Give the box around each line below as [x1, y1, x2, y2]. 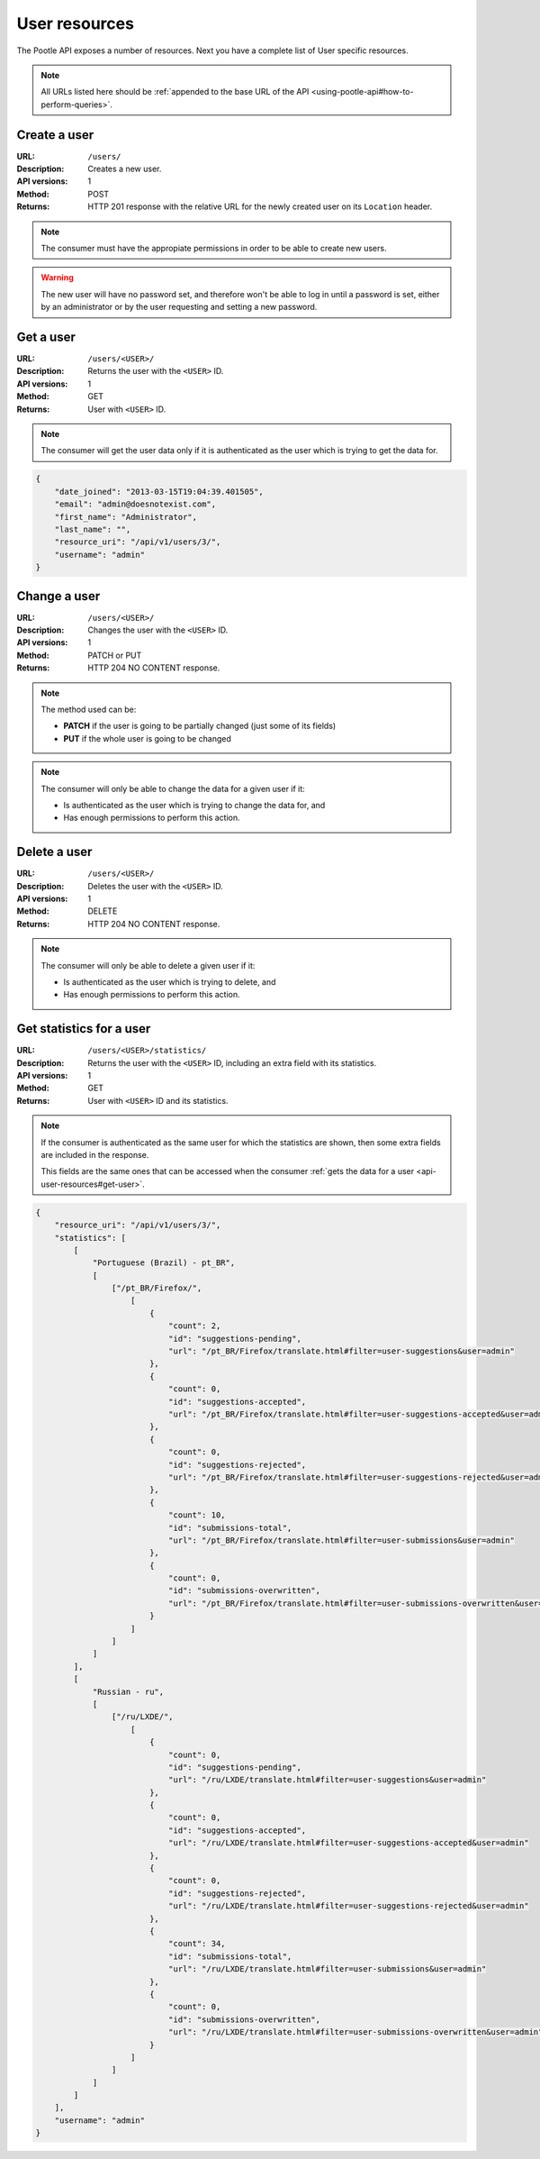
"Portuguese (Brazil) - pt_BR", [92, 1258, 236, 1268]
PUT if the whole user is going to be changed [63, 733, 231, 743]
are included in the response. [40, 1149, 149, 1160]
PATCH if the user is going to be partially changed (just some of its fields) [63, 721, 337, 732]
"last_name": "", [54, 524, 131, 534]
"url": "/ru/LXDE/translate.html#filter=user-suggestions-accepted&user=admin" [167, 1838, 530, 1848]
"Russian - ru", [92, 1686, 165, 1697]
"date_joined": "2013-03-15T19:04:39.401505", [54, 487, 265, 496]
